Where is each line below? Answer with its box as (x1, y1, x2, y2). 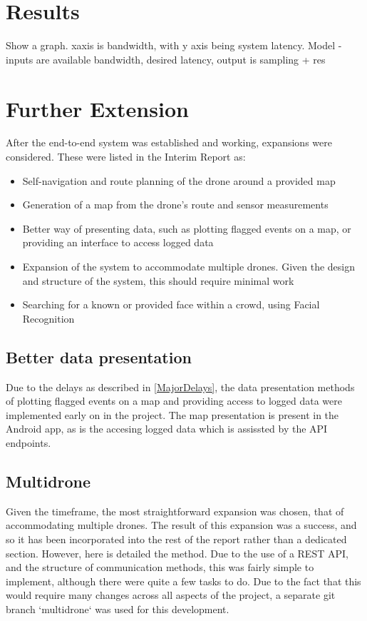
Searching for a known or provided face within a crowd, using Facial (22, 297, 320, 312)
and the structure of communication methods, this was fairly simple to (6, 560, 314, 575)
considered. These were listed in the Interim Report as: (6, 149, 246, 164)
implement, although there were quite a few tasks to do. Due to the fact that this (6, 573, 361, 588)
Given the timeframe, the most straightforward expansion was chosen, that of (6, 503, 344, 518)
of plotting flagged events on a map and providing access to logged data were (6, 393, 343, 408)
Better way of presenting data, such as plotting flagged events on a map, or (22, 221, 351, 236)
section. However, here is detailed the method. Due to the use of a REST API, (6, 545, 348, 560)
